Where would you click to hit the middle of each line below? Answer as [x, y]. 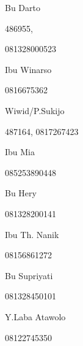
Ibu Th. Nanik [32, 234]
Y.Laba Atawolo [35, 316]
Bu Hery [21, 193]
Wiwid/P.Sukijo [35, 110]
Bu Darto [23, 7]
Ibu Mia [20, 152]
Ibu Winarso [28, 69]
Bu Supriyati [29, 275]
